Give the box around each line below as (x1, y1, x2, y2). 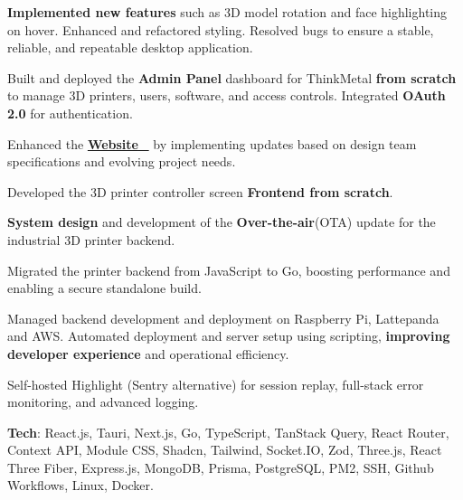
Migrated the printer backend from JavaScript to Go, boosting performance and (7, 260, 450, 279)
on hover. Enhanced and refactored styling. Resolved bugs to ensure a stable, (7, 20, 434, 39)
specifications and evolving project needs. (7, 152, 236, 171)
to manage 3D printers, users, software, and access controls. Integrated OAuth (7, 86, 446, 105)
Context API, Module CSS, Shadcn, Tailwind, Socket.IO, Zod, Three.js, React (7, 440, 442, 459)
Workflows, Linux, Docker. (7, 476, 154, 495)
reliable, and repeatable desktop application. (7, 38, 253, 57)
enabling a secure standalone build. (7, 278, 202, 297)
